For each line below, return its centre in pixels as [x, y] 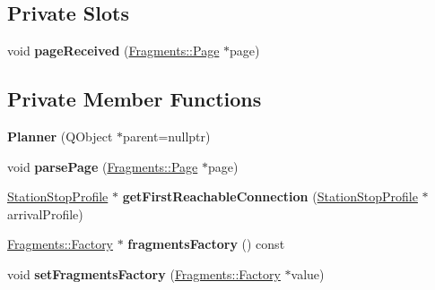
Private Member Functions [135, 99]
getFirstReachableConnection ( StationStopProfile [270, 196]
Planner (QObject [60, 136]
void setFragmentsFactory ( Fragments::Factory [144, 273]
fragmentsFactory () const [206, 244]
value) [308, 273]
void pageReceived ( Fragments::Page [113, 51]
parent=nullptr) [167, 136]
